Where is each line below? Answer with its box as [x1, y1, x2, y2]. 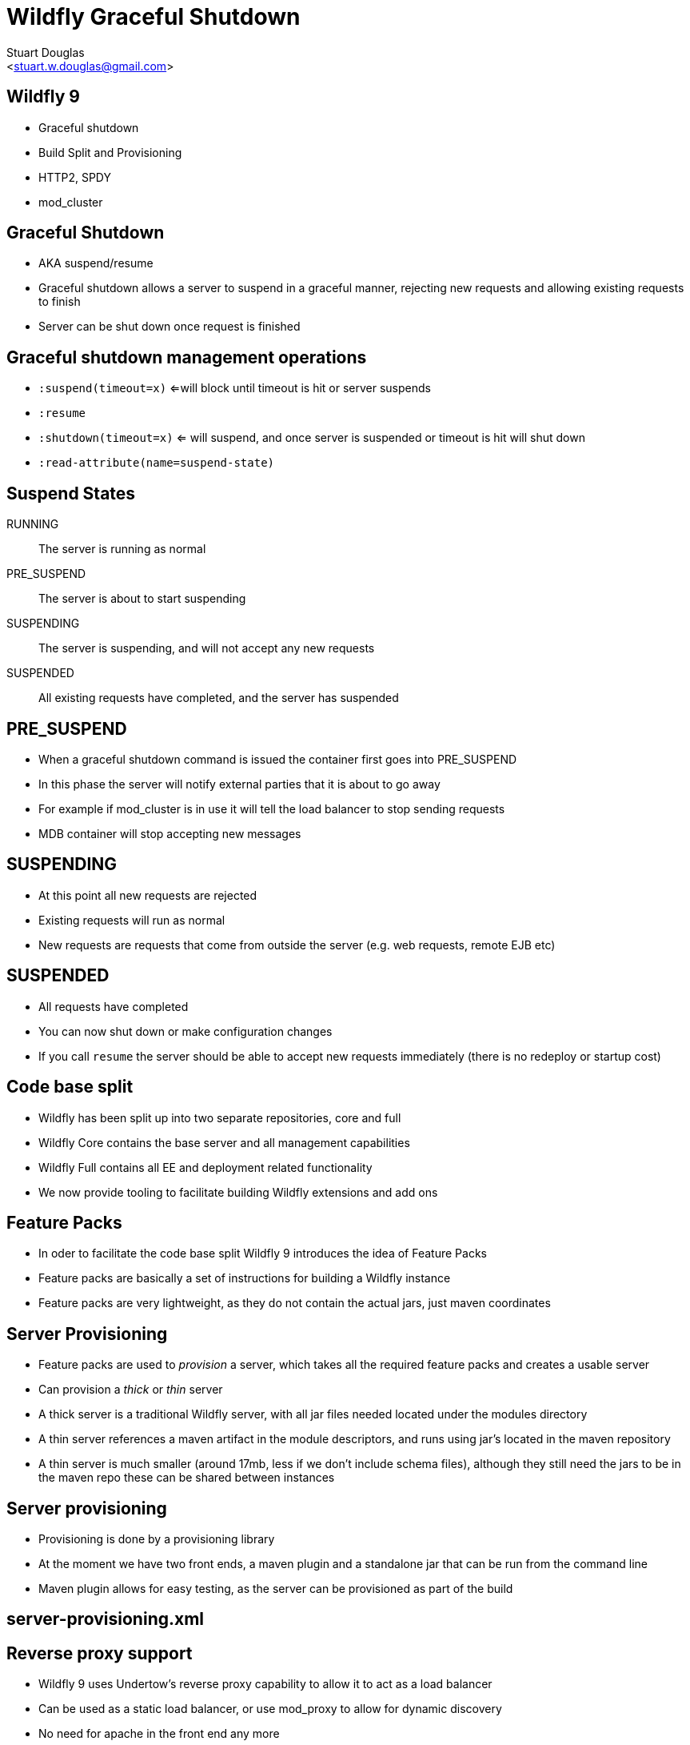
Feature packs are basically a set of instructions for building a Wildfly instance [38, 1271, 451, 1286]
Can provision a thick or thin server [38, 1382, 223, 1397]
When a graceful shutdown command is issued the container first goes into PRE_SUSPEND [38, 752, 517, 766]
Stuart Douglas [6, 45, 85, 59]
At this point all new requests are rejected [38, 888, 257, 902]
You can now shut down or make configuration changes [38, 1024, 333, 1038]
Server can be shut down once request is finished [38, 319, 301, 334]
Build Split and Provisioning [38, 145, 182, 159]
